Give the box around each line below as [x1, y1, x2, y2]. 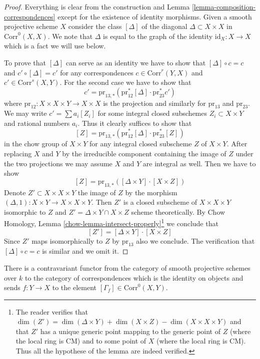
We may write [4, 108, 47, 118]
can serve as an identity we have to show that [65, 57, 206, 67]
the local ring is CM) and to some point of [15, 336, 146, 346]
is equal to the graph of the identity [103, 30, 213, 41]
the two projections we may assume [4, 158, 112, 168]
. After [226, 138, 247, 149]
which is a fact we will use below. [4, 40, 106, 51]
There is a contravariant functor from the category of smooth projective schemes [4, 262, 250, 273]
